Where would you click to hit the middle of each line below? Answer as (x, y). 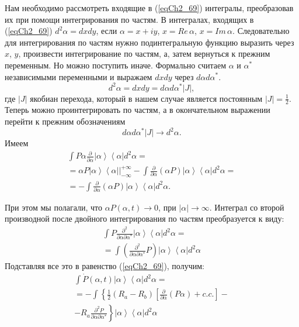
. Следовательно (261, 31)
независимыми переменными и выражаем (79, 76)
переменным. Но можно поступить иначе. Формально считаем (116, 65)
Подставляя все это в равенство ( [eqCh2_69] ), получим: (105, 266)
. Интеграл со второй (247, 207)
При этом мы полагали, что (53, 207)
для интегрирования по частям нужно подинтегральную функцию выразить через (149, 42)
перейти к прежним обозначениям (65, 121)
